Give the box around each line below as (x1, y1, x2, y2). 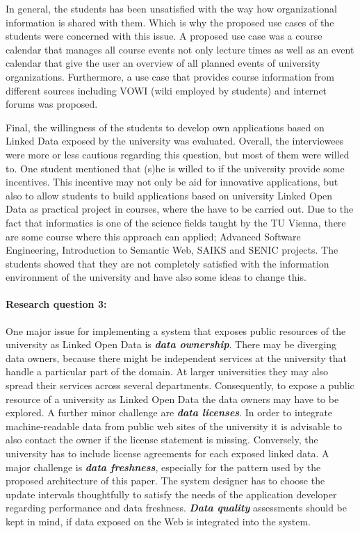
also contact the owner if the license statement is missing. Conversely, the (6, 432, 318, 447)
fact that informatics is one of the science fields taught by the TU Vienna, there (6, 215, 346, 229)
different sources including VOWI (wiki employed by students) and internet (6, 83, 327, 97)
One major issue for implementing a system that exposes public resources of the (6, 323, 346, 338)
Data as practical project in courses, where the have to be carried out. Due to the (6, 202, 354, 216)
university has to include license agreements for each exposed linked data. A (6, 446, 329, 461)
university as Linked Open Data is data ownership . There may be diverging (6, 337, 336, 352)
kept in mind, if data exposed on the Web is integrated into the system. (6, 514, 311, 528)
